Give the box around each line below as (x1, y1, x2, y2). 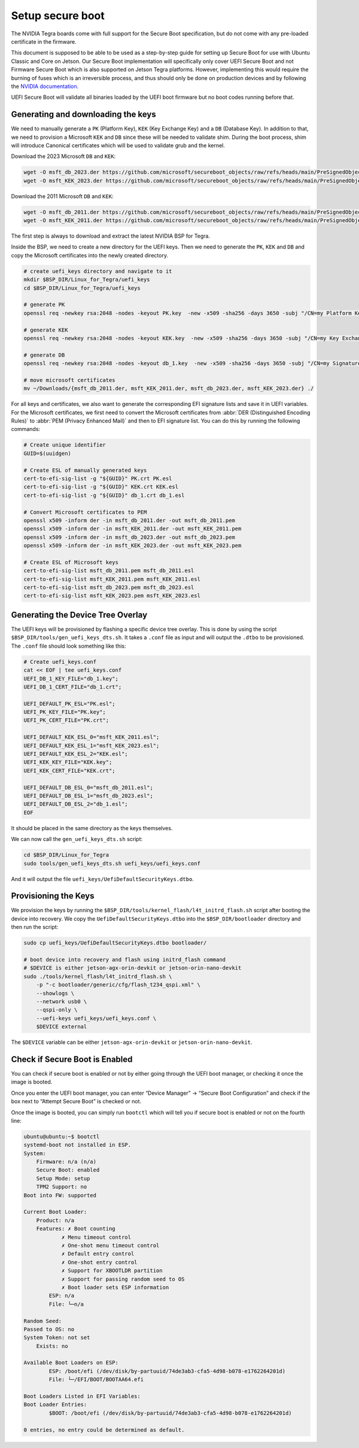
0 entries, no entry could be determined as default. (23, 1426, 185, 1433)
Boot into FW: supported (23, 1192, 97, 1198)
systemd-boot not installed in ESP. (23, 1142, 132, 1149)
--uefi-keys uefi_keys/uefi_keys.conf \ (36, 1015, 157, 1022)
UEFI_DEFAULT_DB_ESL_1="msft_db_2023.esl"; (23, 793, 154, 799)
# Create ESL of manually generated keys (23, 467, 147, 473)
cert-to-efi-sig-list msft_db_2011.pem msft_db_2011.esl (23, 567, 194, 574)
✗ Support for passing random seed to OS (61, 1276, 185, 1282)
